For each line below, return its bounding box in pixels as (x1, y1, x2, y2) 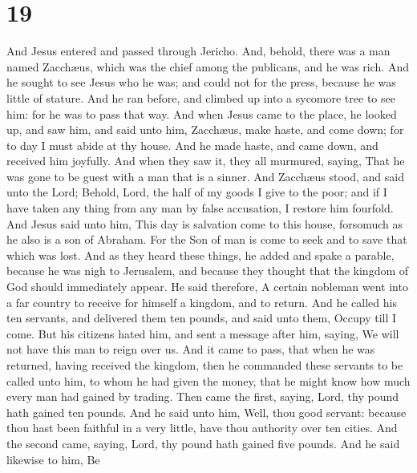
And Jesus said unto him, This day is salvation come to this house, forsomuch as (6, 215, 403, 232)
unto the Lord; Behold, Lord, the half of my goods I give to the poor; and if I (6, 184, 387, 200)
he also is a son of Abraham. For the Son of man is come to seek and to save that (6, 231, 407, 248)
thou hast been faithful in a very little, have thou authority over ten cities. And (6, 419, 398, 436)
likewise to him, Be (6, 451, 100, 467)
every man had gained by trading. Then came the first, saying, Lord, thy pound (6, 388, 399, 405)
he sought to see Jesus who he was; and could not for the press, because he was (6, 74, 396, 91)
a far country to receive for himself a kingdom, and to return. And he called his (6, 293, 397, 310)
